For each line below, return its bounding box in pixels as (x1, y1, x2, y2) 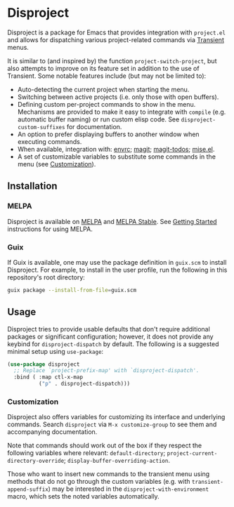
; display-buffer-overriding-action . (63, 456, 171, 465)
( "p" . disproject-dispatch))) (38, 381, 131, 388)
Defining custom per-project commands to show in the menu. (17, 100, 196, 108)
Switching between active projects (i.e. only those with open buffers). (17, 93, 219, 101)
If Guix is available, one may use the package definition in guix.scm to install (7, 258, 227, 266)
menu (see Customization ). (17, 159, 96, 168)
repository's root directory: (7, 272, 86, 282)
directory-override (7, 458, 65, 465)
